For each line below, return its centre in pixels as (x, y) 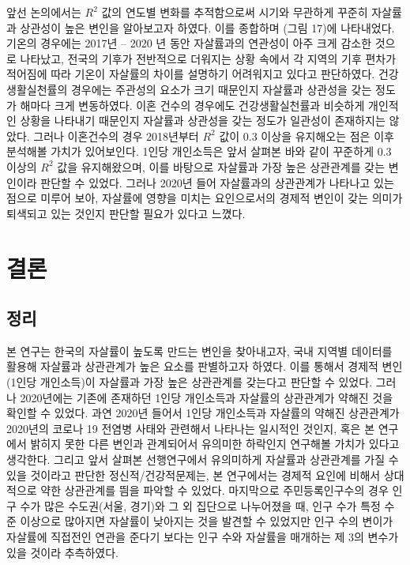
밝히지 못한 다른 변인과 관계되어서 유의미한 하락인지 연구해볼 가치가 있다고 (215, 444)
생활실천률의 (37, 89)
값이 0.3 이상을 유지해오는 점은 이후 (307, 136)
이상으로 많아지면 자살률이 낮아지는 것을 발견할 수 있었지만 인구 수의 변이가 (207, 521)
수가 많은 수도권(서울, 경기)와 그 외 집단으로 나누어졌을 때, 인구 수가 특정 (200, 505)
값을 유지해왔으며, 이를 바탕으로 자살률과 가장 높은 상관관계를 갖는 (221, 166)
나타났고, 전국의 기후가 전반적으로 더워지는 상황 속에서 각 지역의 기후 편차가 (208, 58)
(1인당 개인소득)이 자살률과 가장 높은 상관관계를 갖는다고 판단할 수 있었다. (190, 382)
